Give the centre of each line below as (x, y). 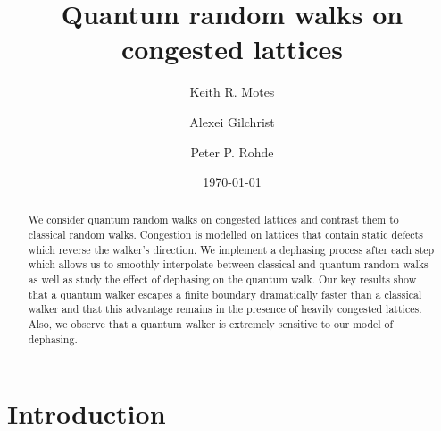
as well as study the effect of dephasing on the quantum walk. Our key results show (222, 279)
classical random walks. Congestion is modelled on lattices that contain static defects (225, 235)
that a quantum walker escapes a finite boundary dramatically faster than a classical (225, 294)
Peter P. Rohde (232, 152)
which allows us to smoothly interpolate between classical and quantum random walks (228, 264)
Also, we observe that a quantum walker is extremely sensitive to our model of (211, 324)
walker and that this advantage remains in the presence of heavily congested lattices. (225, 309)
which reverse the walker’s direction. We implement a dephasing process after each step (231, 249)
